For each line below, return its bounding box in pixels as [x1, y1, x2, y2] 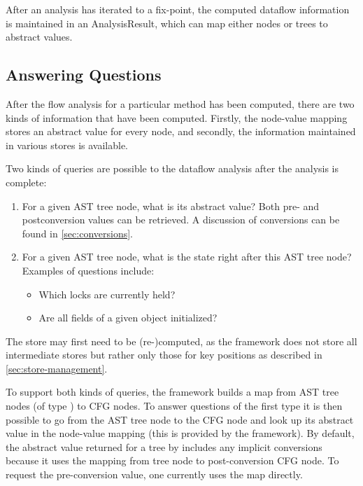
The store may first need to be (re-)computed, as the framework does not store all [6, 333, 357, 348]
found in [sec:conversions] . [22, 225, 133, 240]
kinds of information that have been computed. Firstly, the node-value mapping [6, 110, 348, 125]
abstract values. [6, 29, 73, 44]
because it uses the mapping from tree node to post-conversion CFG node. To [6, 453, 339, 468]
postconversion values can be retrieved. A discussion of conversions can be [22, 212, 340, 227]
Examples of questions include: [22, 263, 155, 277]
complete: [6, 174, 47, 189]
